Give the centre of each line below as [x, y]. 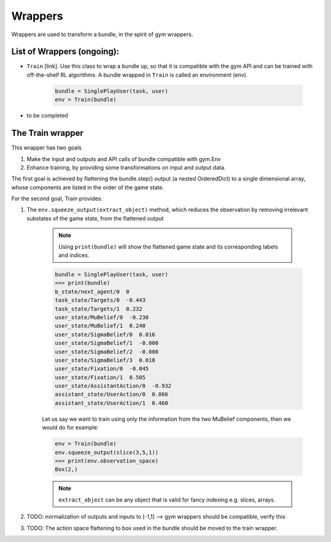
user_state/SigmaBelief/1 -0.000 [107, 343]
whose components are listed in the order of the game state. [88, 187]
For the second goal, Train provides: [57, 198]
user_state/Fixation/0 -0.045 [102, 369]
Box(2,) [66, 469]
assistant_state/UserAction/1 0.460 [112, 403]
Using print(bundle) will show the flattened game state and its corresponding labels [168, 247]
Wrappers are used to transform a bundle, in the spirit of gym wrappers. [102, 34]
